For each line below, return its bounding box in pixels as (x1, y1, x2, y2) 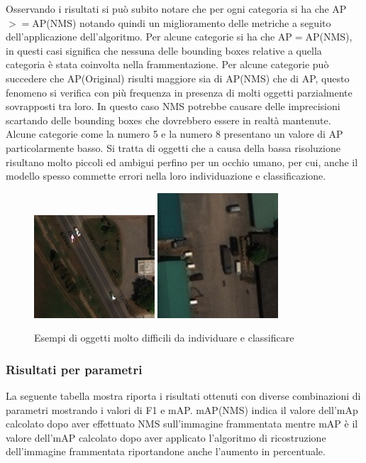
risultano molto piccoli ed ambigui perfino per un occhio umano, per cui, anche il (6, 154, 358, 169)
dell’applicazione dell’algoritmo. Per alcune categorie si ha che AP (6, 29, 292, 44)
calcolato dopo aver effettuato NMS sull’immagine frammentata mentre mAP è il (6, 416, 358, 431)
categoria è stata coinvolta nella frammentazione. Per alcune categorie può (6, 57, 329, 72)
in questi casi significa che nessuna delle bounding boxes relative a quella (6, 43, 322, 58)
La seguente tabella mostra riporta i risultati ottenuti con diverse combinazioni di (6, 388, 361, 403)
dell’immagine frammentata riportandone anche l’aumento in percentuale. (6, 444, 326, 459)
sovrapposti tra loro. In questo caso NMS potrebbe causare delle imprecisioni (6, 99, 340, 114)
